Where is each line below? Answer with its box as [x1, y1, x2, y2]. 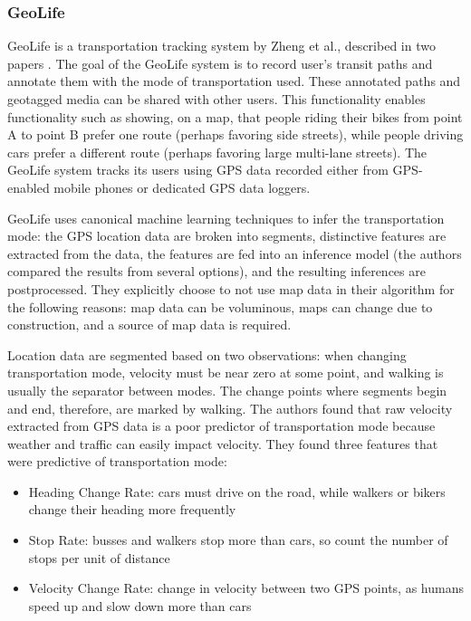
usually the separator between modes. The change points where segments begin [7, 380, 447, 399]
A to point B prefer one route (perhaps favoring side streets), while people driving [7, 125, 464, 144]
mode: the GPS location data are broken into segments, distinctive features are [7, 226, 447, 245]
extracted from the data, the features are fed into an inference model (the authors [7, 244, 462, 263]
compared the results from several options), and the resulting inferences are [7, 262, 426, 281]
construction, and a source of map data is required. [7, 315, 292, 334]
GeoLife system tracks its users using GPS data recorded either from [7, 160, 389, 179]
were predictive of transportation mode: [7, 452, 227, 471]
